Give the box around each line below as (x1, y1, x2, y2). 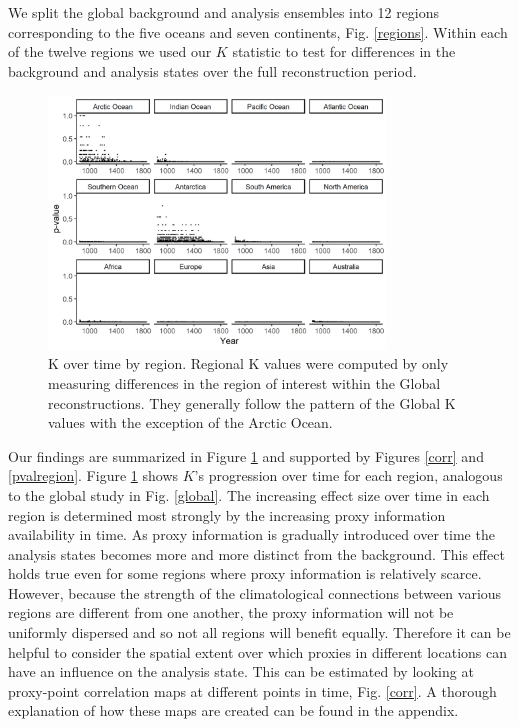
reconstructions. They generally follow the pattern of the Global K (48, 392, 456, 413)
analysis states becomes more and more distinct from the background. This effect (8, 543, 505, 564)
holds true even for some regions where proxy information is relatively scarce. (8, 563, 482, 584)
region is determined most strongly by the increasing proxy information (8, 504, 446, 525)
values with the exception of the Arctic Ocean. (48, 412, 333, 433)
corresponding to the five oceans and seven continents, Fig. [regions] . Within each (8, 21, 508, 42)
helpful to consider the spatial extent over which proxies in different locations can (8, 641, 508, 662)
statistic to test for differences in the (232, 41, 456, 62)
